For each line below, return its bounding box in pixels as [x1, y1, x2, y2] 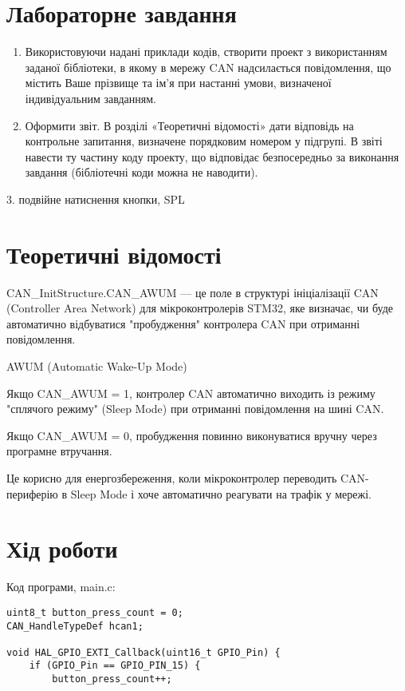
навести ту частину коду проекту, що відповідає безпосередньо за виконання [25, 148, 399, 165]
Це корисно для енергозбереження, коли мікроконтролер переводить [6, 469, 337, 486]
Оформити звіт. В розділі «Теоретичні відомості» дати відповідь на [25, 117, 354, 133]
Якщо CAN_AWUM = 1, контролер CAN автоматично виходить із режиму [6, 384, 376, 401]
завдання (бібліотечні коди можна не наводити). [25, 164, 258, 181]
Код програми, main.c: [6, 578, 116, 595]
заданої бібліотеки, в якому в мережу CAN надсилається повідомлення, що [25, 58, 391, 75]
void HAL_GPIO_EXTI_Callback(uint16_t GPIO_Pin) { [6, 646, 281, 658]
